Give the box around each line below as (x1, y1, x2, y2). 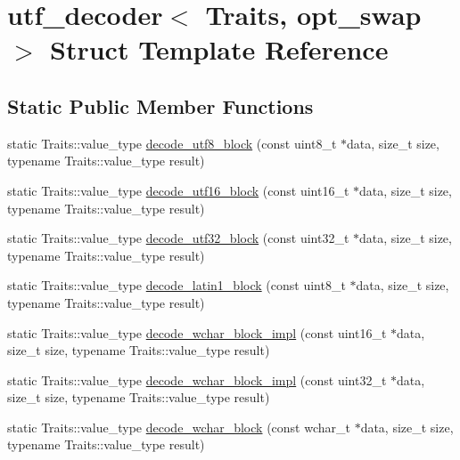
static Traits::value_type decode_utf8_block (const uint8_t (7, 133, 337, 152)
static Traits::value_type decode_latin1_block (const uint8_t (7, 276, 346, 295)
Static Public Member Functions (7, 92, 314, 119)
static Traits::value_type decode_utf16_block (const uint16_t (7, 181, 349, 199)
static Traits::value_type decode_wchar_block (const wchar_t (7, 417, 350, 436)
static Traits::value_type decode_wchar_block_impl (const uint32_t (7, 370, 387, 389)
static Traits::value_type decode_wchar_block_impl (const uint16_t (7, 323, 387, 342)
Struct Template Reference (50, 31, 389, 68)
